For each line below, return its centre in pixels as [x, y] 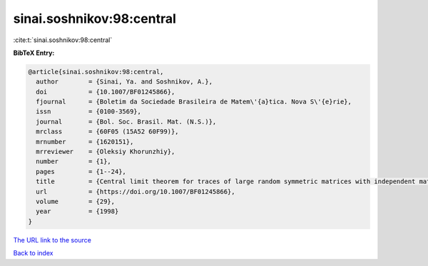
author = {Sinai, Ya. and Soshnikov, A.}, [124, 82]
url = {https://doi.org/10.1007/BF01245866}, [136, 191]
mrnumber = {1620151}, [85, 142]
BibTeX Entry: [34, 53]
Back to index [33, 253]
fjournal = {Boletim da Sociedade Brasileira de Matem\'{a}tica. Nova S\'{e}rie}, [194, 102]
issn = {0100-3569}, [89, 112]
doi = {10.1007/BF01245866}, [106, 92]
